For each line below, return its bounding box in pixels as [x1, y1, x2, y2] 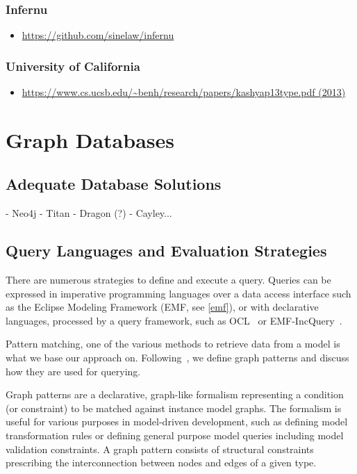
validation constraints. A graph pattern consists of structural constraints [6, 441, 314, 456]
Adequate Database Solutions [6, 173, 222, 195]
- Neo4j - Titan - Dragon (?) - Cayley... [6, 206, 172, 220]
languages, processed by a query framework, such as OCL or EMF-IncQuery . [6, 313, 342, 327]
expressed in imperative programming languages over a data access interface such [6, 286, 351, 300]
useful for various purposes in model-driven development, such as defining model [6, 414, 348, 429]
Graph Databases [6, 125, 174, 154]
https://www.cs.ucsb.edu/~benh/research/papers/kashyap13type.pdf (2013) [22, 85, 346, 99]
